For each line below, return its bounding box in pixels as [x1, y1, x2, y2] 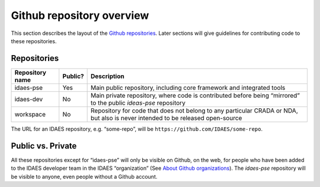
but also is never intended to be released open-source [91, 114, 242, 122]
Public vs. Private [11, 141, 77, 151]
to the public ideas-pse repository [91, 98, 186, 107]
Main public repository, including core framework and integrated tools [91, 83, 286, 92]
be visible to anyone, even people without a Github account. [11, 173, 158, 180]
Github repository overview [11, 9, 149, 22]
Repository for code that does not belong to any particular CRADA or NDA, [91, 107, 299, 115]
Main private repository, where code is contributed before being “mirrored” [91, 91, 300, 99]
